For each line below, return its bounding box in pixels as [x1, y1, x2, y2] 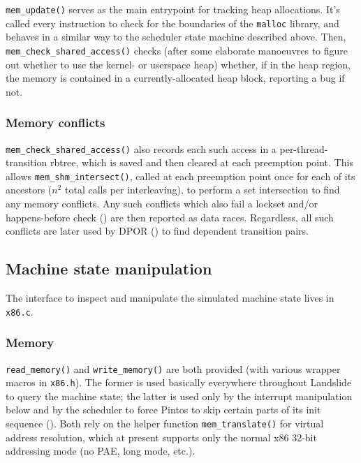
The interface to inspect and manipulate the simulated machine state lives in [6, 291, 334, 305]
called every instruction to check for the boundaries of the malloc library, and [6, 15, 339, 30]
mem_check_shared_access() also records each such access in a [6, 141, 277, 156]
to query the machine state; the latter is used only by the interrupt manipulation [6, 388, 353, 403]
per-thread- [279, 141, 328, 156]
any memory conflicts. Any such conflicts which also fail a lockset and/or [6, 196, 318, 211]
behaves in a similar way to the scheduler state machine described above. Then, [6, 29, 346, 44]
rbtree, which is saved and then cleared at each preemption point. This [50, 155, 353, 170]
